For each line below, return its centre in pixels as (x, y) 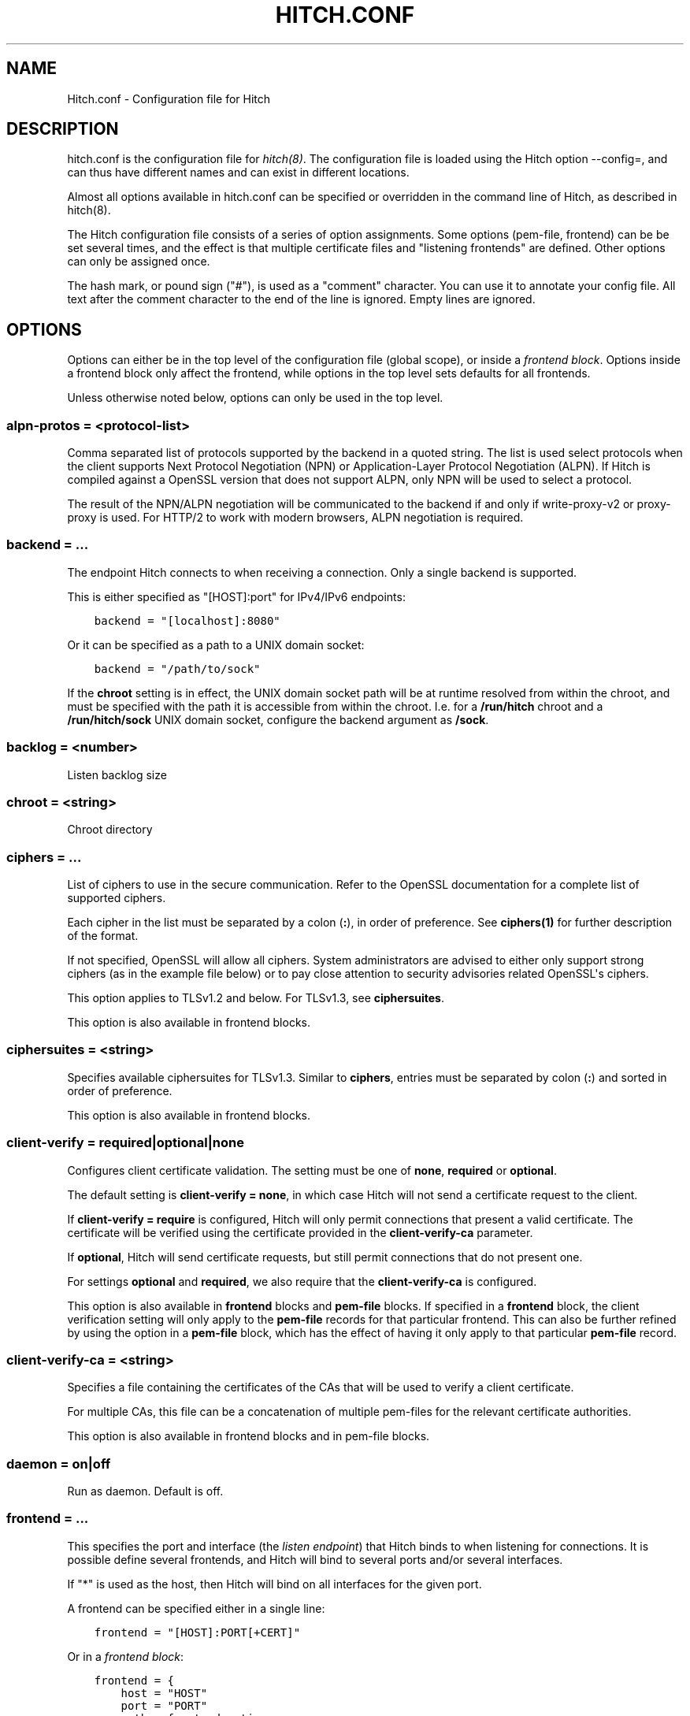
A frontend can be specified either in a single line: (196, 1608)
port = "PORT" (164, 1705)
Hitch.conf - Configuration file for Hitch (169, 98)
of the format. (103, 936)
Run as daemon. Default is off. (145, 1491)
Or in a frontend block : (126, 1656)
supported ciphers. (117, 898)
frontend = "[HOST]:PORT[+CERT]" (197, 1632)
